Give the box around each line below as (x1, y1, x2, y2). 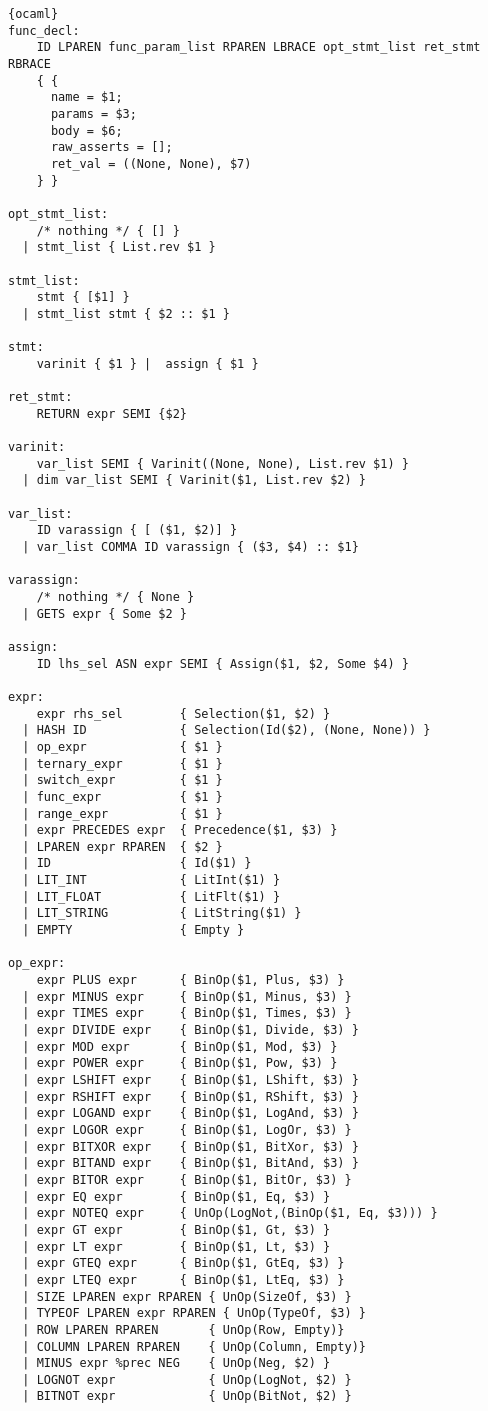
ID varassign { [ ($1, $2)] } (36, 523, 238, 538)
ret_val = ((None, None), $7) (50, 156, 252, 171)
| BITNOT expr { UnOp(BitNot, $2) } (22, 1389, 352, 1404)
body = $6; (50, 123, 123, 138)
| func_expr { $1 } (22, 789, 223, 804)
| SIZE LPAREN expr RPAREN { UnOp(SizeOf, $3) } (22, 1289, 352, 1304)
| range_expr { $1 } (22, 806, 223, 821)
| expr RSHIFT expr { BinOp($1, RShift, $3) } (22, 1089, 359, 1104)
